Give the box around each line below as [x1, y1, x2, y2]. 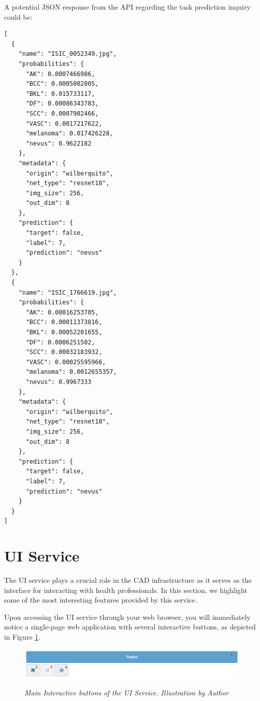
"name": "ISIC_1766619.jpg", [18, 289, 117, 296]
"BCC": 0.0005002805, [25, 80, 99, 88]
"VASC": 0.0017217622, [25, 120, 103, 127]
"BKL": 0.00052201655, [25, 329, 103, 336]
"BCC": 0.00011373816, [25, 319, 103, 326]
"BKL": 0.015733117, [25, 90, 95, 97]
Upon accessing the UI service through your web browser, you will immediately [4, 611, 251, 622]
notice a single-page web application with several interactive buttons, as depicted [4, 621, 256, 632]
